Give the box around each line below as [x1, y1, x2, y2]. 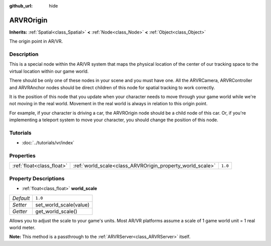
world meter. [9, 224, 36, 230]
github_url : [9, 3, 33, 9]
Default [12, 194, 30, 201]
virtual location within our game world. [9, 68, 89, 74]
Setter [12, 201, 27, 208]
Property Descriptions [9, 175, 65, 182]
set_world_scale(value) [35, 201, 90, 208]
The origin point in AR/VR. [9, 38, 63, 45]
